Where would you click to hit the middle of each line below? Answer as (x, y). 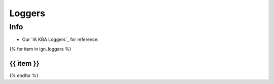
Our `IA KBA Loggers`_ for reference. (60, 39)
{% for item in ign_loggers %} (40, 49)
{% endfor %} (24, 75)
